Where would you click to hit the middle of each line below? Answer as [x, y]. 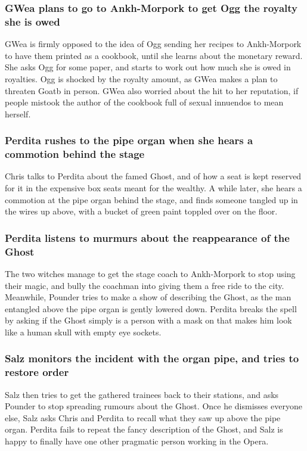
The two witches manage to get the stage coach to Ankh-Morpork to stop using [150, 273]
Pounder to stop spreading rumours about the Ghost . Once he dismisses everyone [153, 406]
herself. [18, 113]
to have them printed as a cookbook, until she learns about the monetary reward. [154, 55]
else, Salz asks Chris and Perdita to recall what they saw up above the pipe [143, 417]
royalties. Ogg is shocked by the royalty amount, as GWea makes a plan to [141, 78]
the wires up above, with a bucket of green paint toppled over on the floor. [141, 211]
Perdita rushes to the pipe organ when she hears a [129, 140]
